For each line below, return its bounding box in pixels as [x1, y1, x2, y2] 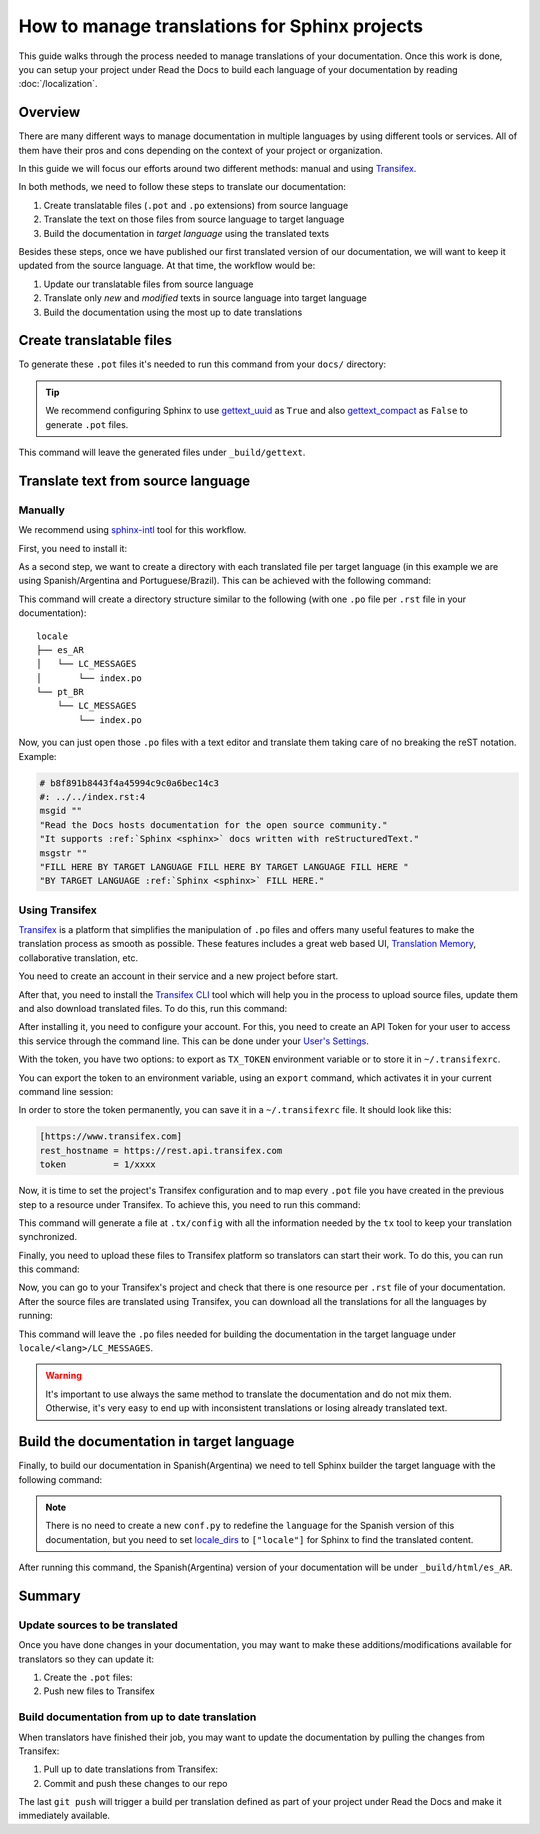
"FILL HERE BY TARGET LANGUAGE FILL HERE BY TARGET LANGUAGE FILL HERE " [39, 861, 409, 872]
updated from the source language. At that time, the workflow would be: [18, 260, 316, 272]
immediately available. [18, 1810, 110, 1822]
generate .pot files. [45, 418, 129, 430]
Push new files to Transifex [43, 1685, 155, 1697]
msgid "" [39, 805, 83, 817]
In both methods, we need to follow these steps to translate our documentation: [18, 181, 347, 193]
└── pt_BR [36, 686, 84, 698]
